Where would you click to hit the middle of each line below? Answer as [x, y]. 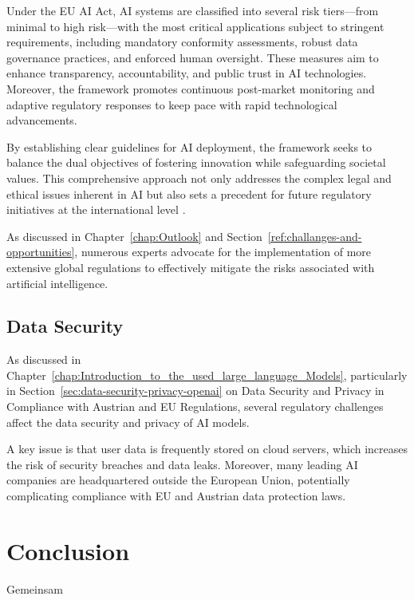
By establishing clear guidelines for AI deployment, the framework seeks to [189, 146]
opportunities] [41, 252]
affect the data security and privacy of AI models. [128, 422]
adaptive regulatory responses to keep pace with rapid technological [172, 104]
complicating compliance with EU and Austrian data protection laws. [176, 496]
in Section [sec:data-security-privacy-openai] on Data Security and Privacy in [195, 391]
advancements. [42, 120]
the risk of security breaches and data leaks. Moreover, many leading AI [182, 464]
